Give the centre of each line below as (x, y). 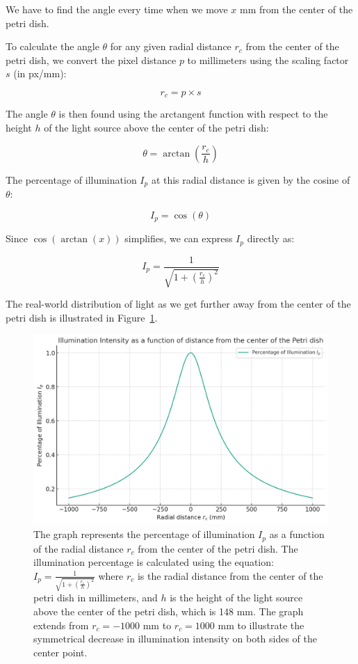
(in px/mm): (40, 73)
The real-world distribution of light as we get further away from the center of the (178, 304)
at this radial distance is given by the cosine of (251, 179)
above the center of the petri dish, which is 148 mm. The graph (169, 611)
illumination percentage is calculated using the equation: (154, 562)
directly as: (271, 238)
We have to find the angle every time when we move (117, 9)
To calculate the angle (52, 46)
